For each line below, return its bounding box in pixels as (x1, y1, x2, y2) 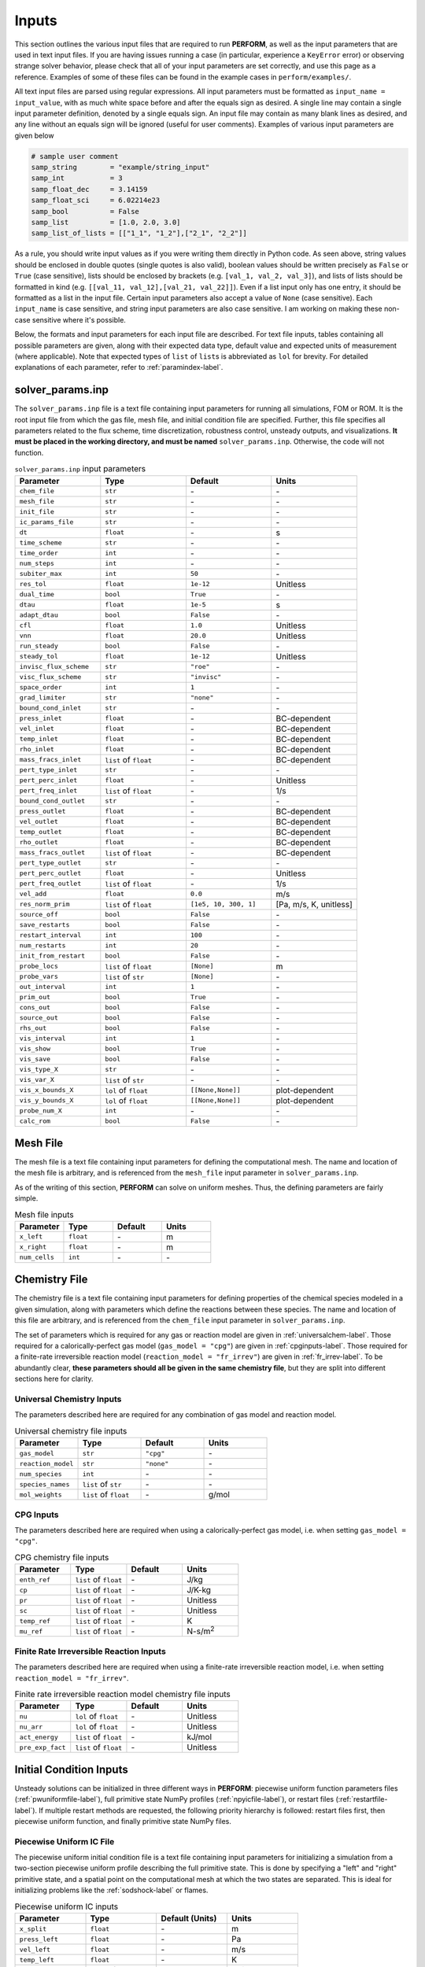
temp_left (19, 1955, 55, 1964)
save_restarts (19, 921, 70, 929)
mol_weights (19, 1490, 62, 1499)
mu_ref (19, 1627, 43, 1636)
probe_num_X (19, 1106, 62, 1115)
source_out (19, 1013, 59, 1022)
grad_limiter (19, 693, 66, 702)
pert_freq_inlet (19, 787, 78, 795)
